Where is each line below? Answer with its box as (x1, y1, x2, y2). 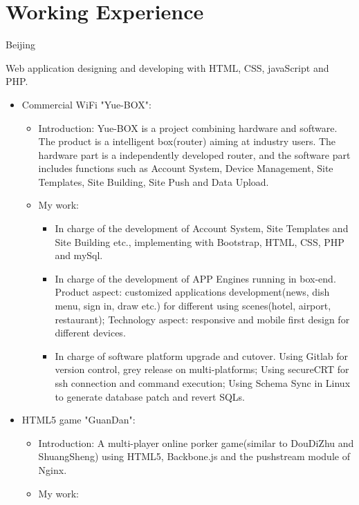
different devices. (55, 325, 126, 340)
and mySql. (55, 248, 103, 263)
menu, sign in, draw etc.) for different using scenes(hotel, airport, (55, 298, 331, 313)
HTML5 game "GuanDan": (21, 412, 136, 427)
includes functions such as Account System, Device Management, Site (38, 161, 333, 175)
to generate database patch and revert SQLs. (55, 389, 246, 403)
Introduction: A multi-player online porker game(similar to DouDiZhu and (38, 435, 354, 450)
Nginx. (38, 462, 67, 477)
